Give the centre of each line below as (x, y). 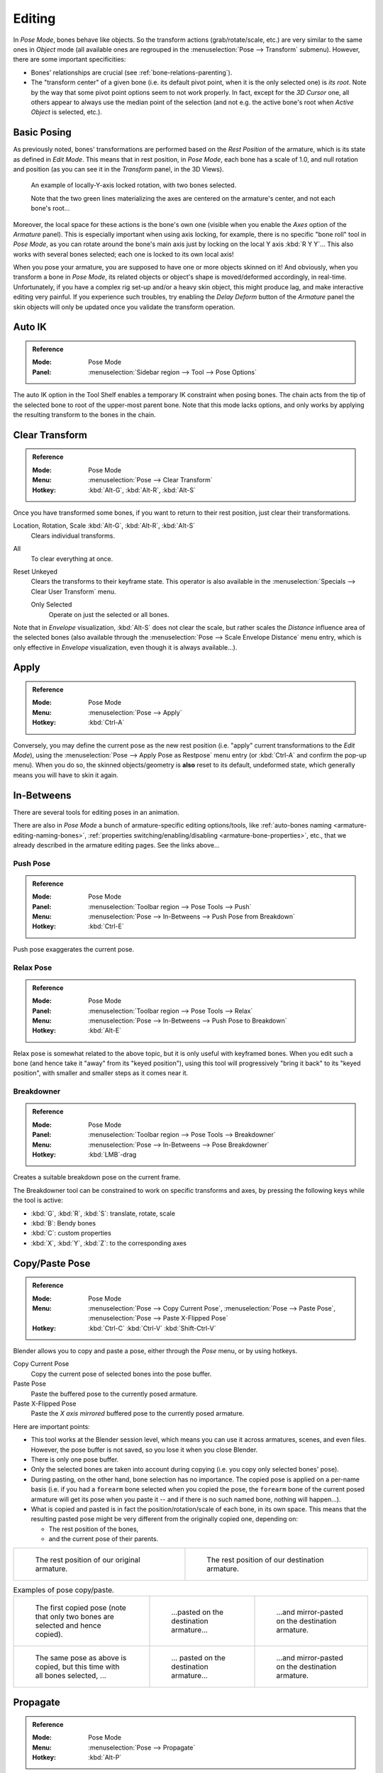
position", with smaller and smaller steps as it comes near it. (101, 1073)
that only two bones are (75, 1616)
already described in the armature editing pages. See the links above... (116, 845)
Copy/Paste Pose (52, 1263)
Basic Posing (42, 132)
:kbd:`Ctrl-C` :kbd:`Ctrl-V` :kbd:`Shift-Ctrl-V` (152, 1328)
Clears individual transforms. (73, 535)
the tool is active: (38, 1200)
